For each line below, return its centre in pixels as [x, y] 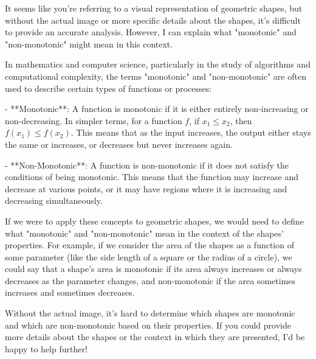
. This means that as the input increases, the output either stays [191, 132]
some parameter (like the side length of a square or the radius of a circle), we [149, 256]
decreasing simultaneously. [54, 200]
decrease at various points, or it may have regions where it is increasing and [146, 188]
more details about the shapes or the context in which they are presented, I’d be [155, 337]
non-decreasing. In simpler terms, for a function [94, 120]
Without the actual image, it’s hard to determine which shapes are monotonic [150, 313]
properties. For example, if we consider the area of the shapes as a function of [149, 245]
